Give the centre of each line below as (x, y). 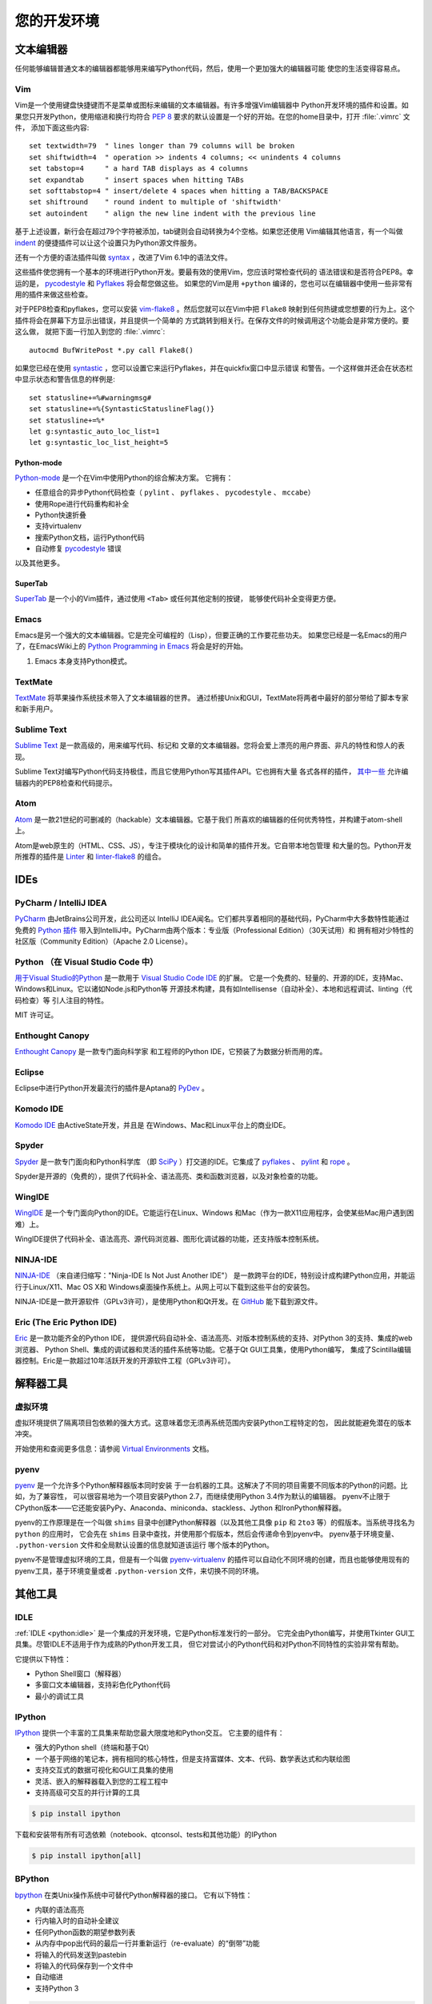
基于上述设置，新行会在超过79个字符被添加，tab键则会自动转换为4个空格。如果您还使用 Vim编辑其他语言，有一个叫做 (209, 232)
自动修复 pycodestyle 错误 (78, 548)
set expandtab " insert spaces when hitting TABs (136, 180)
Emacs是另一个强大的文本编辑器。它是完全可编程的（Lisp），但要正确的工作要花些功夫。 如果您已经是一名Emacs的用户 (211, 635)
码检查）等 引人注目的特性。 (61, 1000)
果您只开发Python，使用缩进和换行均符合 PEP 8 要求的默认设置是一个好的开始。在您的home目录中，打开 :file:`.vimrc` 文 (213, 116)
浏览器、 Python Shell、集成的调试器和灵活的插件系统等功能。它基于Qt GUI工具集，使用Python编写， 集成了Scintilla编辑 (213, 1349)
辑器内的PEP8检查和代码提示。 (66, 782)
